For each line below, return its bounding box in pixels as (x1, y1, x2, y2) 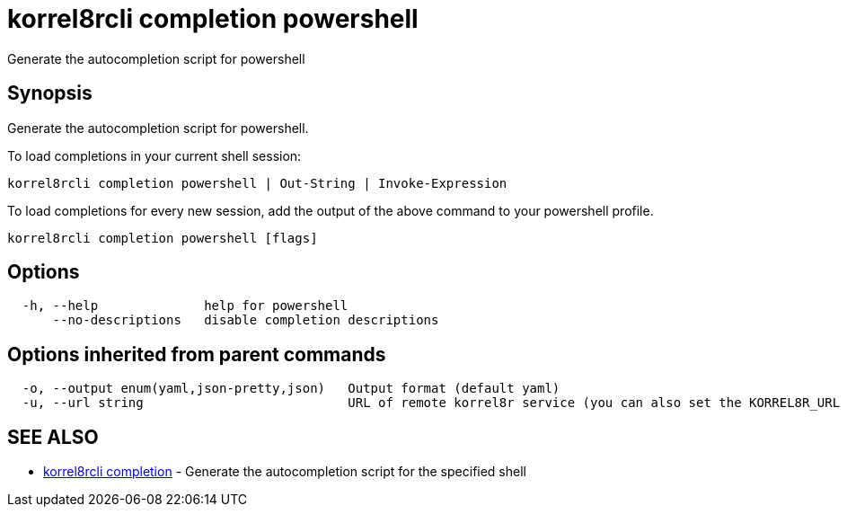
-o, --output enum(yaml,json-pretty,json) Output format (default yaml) (22, 381, 560, 396)
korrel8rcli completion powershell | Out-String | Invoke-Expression (7, 175, 507, 191)
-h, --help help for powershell (22, 298, 349, 314)
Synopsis (7, 82, 93, 105)
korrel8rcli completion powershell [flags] (7, 230, 318, 245)
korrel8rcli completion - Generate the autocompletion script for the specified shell (43, 464, 526, 480)
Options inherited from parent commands (7, 342, 386, 366)
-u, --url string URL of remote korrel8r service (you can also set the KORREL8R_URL (22, 395, 841, 411)
